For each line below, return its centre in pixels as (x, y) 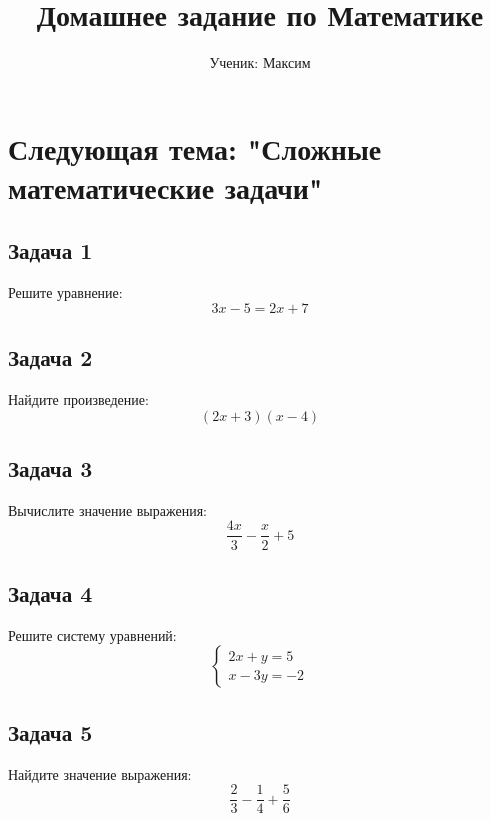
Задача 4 (50, 592)
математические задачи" (165, 186)
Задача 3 (50, 468)
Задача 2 (50, 357)
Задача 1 (50, 250)
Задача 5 (50, 731)
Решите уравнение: (65, 292)
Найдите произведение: (78, 399)
